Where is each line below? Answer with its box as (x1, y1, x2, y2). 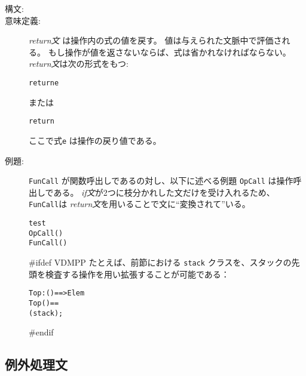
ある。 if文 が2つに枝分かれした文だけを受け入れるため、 (53, 186, 275, 198)
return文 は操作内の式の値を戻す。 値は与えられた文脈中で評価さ (29, 34, 282, 47)
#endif (29, 326, 54, 338)
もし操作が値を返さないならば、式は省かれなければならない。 (48, 45, 291, 58)
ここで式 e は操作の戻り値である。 (29, 134, 161, 146)
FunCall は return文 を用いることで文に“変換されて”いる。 (29, 198, 250, 210)
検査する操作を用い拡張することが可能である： (45, 267, 229, 280)
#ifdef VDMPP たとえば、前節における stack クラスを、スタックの (29, 256, 292, 268)
